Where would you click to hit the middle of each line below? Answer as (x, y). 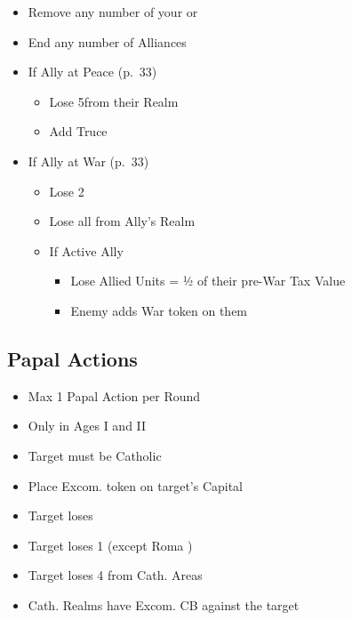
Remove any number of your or (113, 12)
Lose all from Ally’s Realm (122, 221)
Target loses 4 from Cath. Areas (115, 575)
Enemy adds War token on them (159, 310)
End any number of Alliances (107, 41)
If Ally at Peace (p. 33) (92, 72)
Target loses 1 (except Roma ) (110, 545)
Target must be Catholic (95, 455)
